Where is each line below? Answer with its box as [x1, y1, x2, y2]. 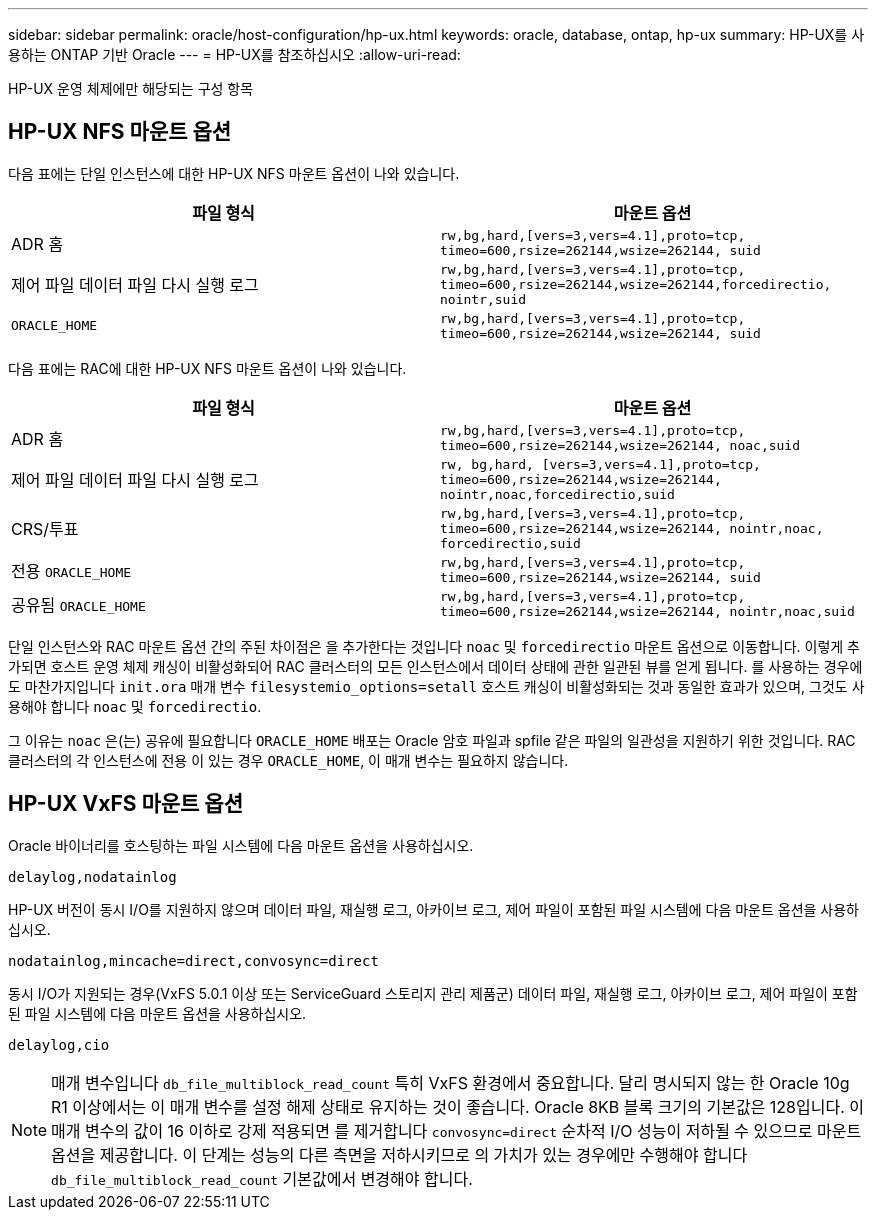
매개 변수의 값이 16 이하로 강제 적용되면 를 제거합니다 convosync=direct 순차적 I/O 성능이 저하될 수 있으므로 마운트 [51, 1120, 862, 1141]
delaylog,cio [8, 1036, 110, 1053]
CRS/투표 [11, 519, 79, 540]
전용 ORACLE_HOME [11, 560, 132, 581]
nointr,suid [440, 291, 527, 307]
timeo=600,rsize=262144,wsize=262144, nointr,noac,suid [440, 603, 855, 619]
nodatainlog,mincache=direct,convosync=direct [8, 952, 379, 969]
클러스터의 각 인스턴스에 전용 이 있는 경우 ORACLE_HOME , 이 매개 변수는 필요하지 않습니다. [8, 751, 569, 769]
